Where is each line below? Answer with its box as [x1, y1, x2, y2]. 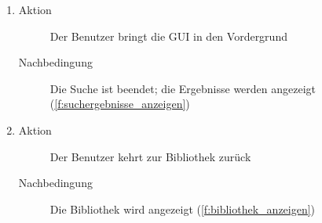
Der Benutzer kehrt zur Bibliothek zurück [49, 148, 251, 164]
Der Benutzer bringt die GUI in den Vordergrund [49, 27, 287, 44]
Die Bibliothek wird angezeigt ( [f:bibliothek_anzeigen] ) [49, 200, 316, 217]
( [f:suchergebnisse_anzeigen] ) [49, 95, 190, 112]
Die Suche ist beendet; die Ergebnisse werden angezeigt [49, 80, 317, 96]
